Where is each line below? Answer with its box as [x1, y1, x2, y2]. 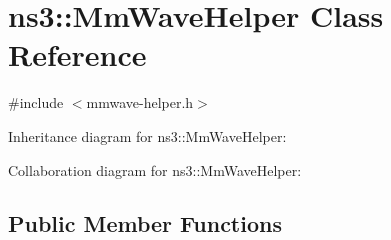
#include [8, 92, 64, 113]
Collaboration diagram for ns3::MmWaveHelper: [8, 159, 302, 180]
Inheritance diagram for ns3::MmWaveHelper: [8, 125, 287, 146]
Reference [8, 34, 147, 75]
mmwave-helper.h [86, 92, 194, 113]
